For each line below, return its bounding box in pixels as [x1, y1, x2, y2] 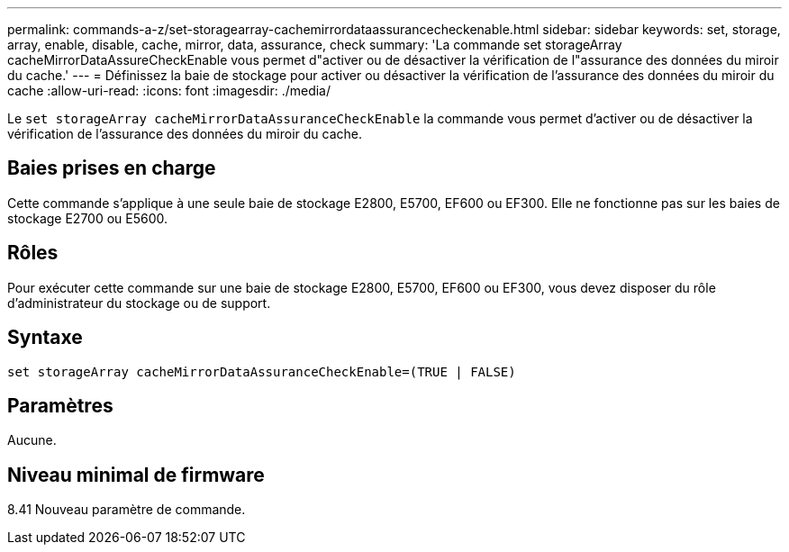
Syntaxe [7, 326, 83, 349]
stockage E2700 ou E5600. [7, 210, 168, 226]
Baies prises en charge [7, 157, 216, 180]
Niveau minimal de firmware [7, 463, 265, 486]
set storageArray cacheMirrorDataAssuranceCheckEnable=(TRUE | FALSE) [7, 364, 516, 379]
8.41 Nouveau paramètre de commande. [7, 502, 246, 518]
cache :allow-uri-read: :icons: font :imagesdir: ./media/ [7, 83, 331, 98]
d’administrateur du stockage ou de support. [7, 294, 271, 311]
